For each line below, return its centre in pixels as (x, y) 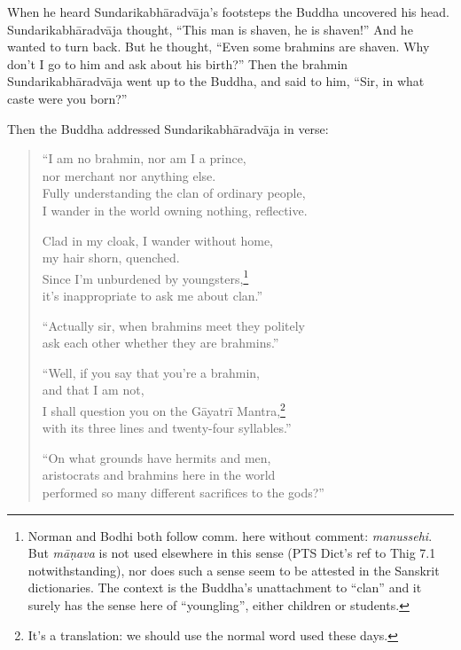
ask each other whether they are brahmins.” (160, 343)
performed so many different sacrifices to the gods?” (183, 492)
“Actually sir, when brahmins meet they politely (173, 325)
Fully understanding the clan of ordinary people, (174, 193)
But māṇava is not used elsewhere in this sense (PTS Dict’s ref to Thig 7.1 (232, 553)
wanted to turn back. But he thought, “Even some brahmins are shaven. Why (219, 47)
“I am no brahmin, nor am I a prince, (144, 158)
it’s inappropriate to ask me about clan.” (152, 295)
